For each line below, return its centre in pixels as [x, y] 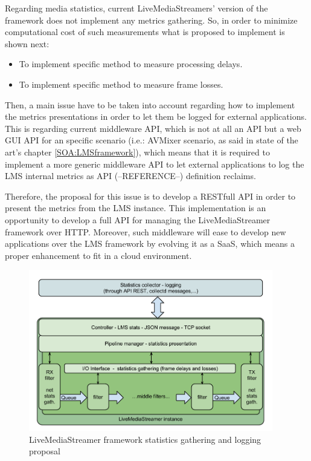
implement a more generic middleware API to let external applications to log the [155, 164]
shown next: [27, 43]
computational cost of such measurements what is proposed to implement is [145, 32]
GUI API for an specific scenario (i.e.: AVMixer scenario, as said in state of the [152, 140]
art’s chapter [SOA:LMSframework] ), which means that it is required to [137, 152]
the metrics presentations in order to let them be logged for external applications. [156, 116]
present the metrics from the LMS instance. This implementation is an [136, 208]
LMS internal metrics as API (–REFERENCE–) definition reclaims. [130, 176]
